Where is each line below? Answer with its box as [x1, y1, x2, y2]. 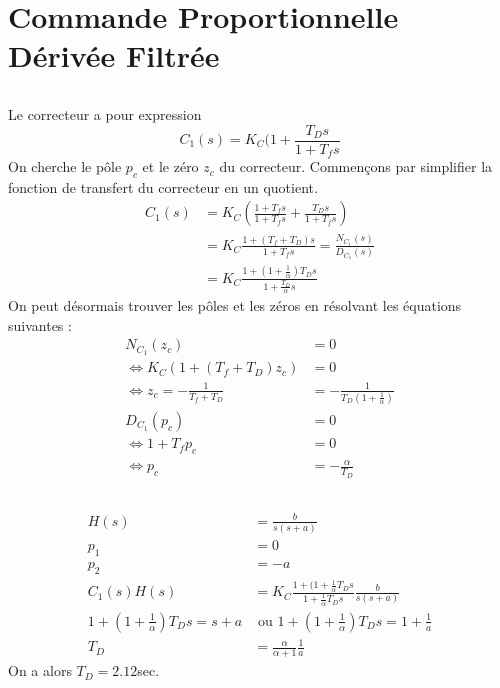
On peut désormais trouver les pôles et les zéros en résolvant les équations [8, 295, 462, 316]
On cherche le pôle [8, 156, 122, 177]
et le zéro [142, 156, 199, 177]
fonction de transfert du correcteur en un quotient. [8, 176, 318, 197]
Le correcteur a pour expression [8, 103, 202, 124]
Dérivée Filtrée [8, 35, 220, 76]
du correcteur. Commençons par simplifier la [219, 156, 493, 177]
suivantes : [8, 314, 72, 335]
